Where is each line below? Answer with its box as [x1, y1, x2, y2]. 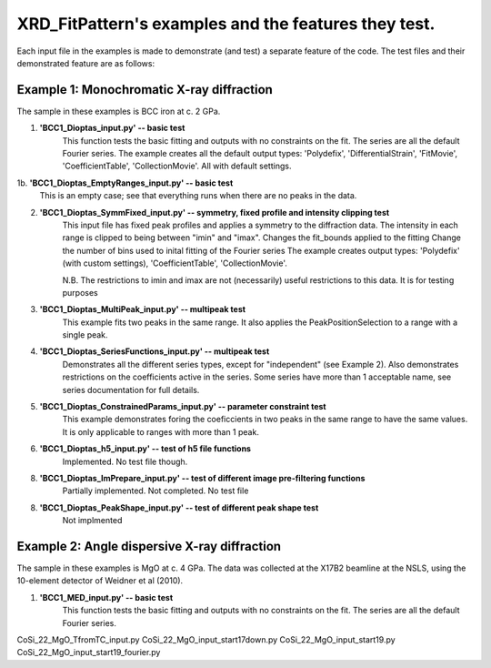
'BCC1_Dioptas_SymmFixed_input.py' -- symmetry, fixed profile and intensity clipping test [39, 207, 390, 218]
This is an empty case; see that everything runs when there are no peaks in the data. [39, 190, 357, 201]
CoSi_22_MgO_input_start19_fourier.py [16, 647, 161, 658]
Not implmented [62, 515, 123, 526]
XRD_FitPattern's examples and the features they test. [16, 14, 436, 34]
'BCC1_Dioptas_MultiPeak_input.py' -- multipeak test [39, 304, 245, 315]
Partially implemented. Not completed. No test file [62, 485, 249, 496]
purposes [62, 287, 99, 298]
